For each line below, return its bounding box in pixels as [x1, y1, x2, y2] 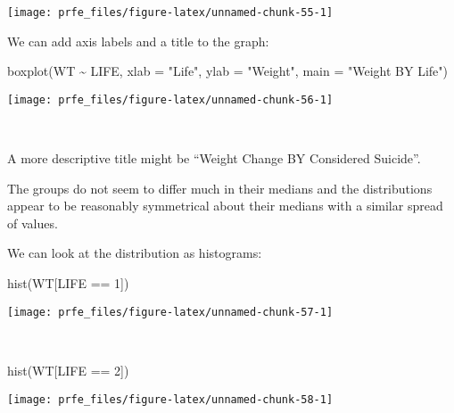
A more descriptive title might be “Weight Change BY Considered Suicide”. [7, 149, 421, 168]
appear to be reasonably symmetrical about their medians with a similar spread [7, 196, 443, 215]
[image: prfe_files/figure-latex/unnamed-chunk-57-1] [7, 305, 334, 318]
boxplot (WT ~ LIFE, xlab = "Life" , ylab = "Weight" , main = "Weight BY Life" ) [7, 62, 448, 80]
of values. [7, 213, 58, 232]
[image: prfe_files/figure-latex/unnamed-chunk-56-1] [7, 93, 334, 106]
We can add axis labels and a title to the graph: [7, 31, 269, 50]
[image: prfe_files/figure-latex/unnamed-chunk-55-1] [7, 6, 334, 19]
